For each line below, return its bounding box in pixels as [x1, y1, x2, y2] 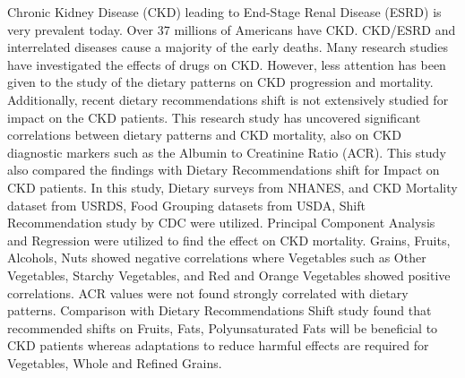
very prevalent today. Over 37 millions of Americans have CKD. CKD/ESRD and [7, 20, 456, 39]
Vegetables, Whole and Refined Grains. [7, 353, 222, 372]
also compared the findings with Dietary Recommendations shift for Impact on [7, 160, 440, 179]
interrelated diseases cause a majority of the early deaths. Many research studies [7, 38, 448, 56]
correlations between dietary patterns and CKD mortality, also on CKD [7, 125, 401, 144]
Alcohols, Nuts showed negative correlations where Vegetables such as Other [7, 248, 426, 267]
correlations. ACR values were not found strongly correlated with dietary [7, 283, 409, 302]
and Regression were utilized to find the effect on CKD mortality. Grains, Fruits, [7, 230, 451, 249]
